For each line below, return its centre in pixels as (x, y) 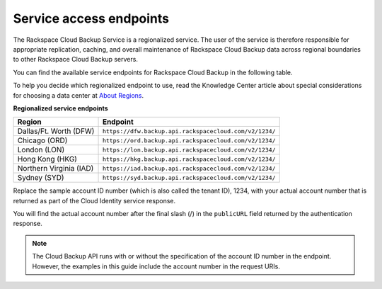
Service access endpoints (91, 18)
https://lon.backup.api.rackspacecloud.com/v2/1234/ (189, 150)
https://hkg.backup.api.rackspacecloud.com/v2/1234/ (189, 159)
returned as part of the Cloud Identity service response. (94, 200)
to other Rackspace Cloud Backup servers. (75, 59)
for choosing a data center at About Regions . (79, 95)
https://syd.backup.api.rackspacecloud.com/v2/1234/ (189, 177)
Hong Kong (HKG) (47, 159)
